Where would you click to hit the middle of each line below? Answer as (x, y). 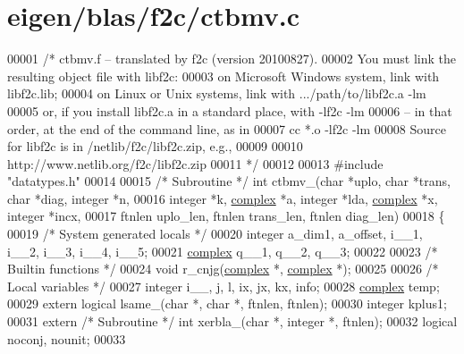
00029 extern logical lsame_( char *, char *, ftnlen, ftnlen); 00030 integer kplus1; (227, 303)
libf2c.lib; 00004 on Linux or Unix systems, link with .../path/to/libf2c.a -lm (217, 93)
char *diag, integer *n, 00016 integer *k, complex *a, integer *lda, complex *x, (223, 198)
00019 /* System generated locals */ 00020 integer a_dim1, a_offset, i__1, (215, 234)
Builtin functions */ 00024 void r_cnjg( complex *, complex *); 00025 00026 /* (223, 269)
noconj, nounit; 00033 (67, 338)
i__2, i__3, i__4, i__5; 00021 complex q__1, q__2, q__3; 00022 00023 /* (223, 251)
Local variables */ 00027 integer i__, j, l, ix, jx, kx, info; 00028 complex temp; (224, 286)
